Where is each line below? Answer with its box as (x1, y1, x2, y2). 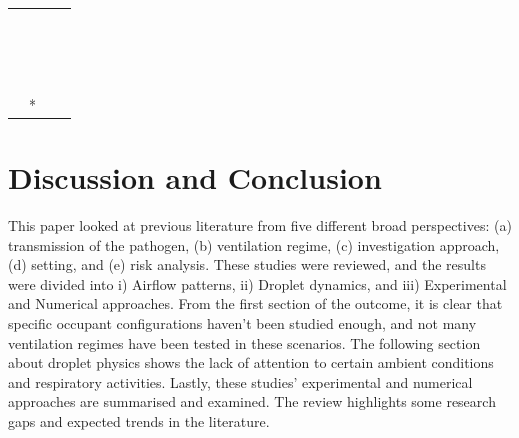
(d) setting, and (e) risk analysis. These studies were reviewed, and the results (8, 254, 486, 275)
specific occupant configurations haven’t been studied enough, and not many (8, 312, 477, 333)
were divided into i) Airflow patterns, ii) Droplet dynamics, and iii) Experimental (8, 273, 507, 294)
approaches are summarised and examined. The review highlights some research (8, 391, 496, 412)
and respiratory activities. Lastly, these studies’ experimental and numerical (8, 371, 473, 392)
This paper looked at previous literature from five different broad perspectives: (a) (8, 214, 512, 235)
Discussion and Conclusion (8, 157, 382, 198)
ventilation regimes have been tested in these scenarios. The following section (8, 332, 481, 353)
